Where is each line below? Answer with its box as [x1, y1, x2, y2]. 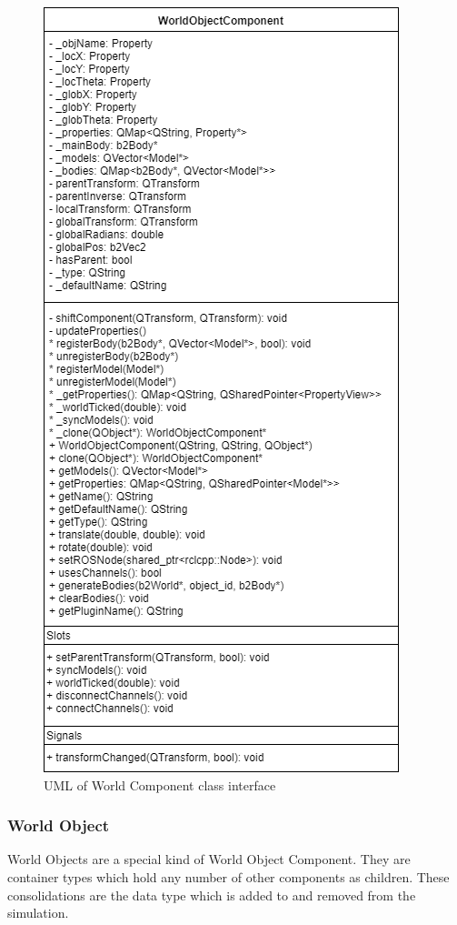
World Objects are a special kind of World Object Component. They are [7, 850, 411, 869]
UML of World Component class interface [44, 775, 276, 794]
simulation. [7, 903, 69, 922]
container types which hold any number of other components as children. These [7, 868, 450, 886]
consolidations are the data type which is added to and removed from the [7, 885, 416, 904]
